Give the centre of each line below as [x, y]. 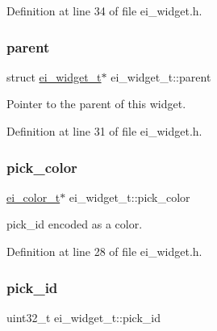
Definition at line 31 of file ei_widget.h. [104, 131]
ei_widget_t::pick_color [129, 197]
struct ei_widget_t [54, 76]
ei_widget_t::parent [161, 76]
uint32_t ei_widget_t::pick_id [83, 317]
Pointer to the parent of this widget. [96, 104]
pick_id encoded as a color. [75, 224]
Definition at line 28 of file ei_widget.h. [104, 251]
